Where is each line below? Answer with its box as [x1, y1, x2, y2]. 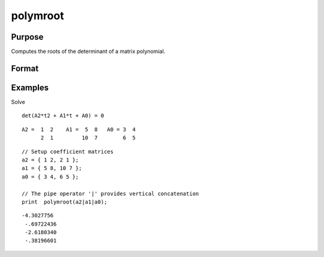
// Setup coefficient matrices [22, 148, 114, 155]
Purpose [11, 32, 44, 42]
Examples [11, 82, 49, 92]
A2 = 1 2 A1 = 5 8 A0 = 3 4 [22, 126, 136, 133]
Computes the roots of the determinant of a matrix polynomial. [11, 48, 166, 55]
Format [11, 63, 39, 73]
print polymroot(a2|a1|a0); [22, 198, 107, 205]
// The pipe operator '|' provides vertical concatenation [22, 190, 199, 197]
